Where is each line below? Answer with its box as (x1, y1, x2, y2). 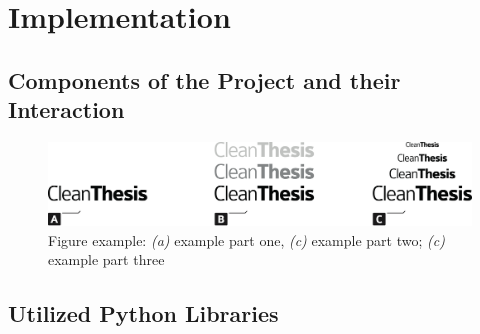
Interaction (8, 94, 125, 125)
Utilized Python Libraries (8, 298, 279, 329)
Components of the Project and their (8, 64, 401, 95)
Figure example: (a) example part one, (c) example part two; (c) (48, 229, 445, 250)
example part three (48, 249, 165, 270)
